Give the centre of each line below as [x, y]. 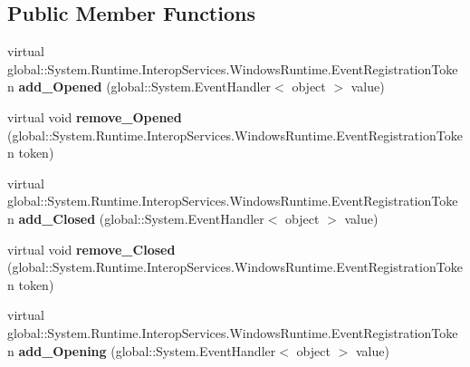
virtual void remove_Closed [91, 249]
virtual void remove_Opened [95, 116]
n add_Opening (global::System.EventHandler [142, 350]
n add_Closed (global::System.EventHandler [136, 218]
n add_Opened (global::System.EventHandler [139, 87]
